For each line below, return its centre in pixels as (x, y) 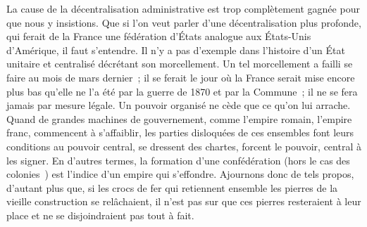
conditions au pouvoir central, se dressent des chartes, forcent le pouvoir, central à (184, 146)
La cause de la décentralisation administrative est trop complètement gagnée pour (183, 8)
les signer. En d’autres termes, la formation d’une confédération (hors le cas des (178, 160)
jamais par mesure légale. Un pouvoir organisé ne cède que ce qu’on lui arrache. (179, 105)
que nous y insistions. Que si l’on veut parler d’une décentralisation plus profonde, (184, 22)
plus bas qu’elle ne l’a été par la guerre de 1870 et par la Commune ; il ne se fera (182, 91)
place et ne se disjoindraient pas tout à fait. (100, 215)
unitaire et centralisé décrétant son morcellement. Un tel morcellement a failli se (180, 64)
